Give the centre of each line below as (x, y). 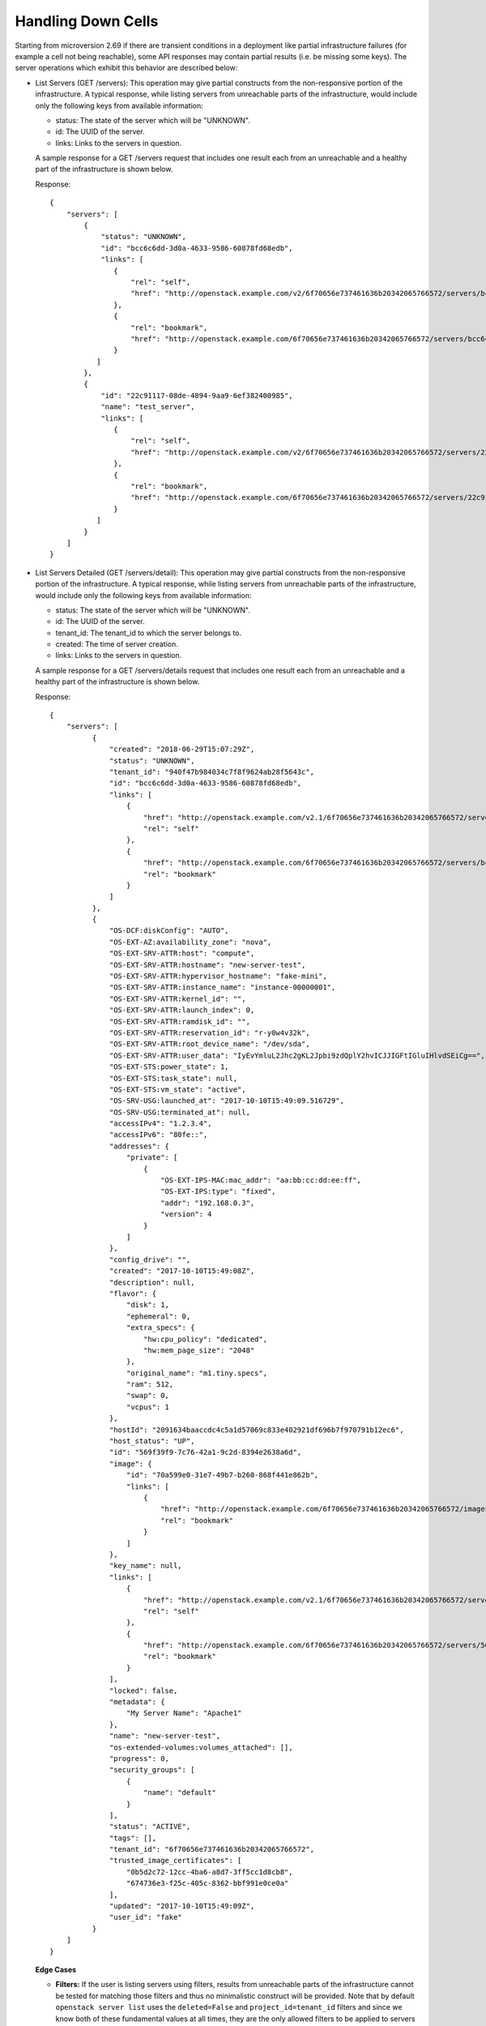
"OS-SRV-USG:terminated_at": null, (180, 1112)
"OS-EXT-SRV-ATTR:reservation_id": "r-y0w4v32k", (210, 1032)
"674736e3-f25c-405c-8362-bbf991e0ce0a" (207, 1883)
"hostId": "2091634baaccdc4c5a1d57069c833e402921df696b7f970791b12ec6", (257, 1430)
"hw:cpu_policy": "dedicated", (205, 1339)
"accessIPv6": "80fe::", (159, 1135)
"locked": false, (144, 1690)
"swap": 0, (148, 1396)
